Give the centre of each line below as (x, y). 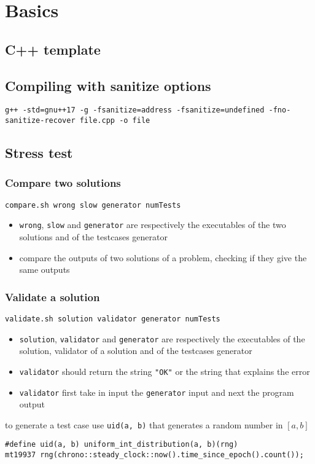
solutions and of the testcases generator (93, 236)
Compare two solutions (63, 183)
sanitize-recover (40, 121)
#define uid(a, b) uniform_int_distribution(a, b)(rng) (122, 445)
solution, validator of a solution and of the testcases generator (136, 351)
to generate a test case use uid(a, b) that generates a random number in (144, 424)
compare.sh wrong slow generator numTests (93, 205)
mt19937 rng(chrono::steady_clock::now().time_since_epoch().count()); (154, 455)
